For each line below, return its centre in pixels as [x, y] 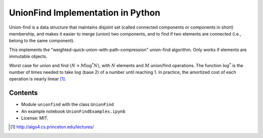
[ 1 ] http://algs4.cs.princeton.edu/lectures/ [52, 127]
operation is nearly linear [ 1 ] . [38, 79]
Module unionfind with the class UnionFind [67, 104]
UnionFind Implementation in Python [85, 13]
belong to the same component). [42, 41]
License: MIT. [35, 118]
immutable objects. [28, 56]
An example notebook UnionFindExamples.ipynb [73, 111]
